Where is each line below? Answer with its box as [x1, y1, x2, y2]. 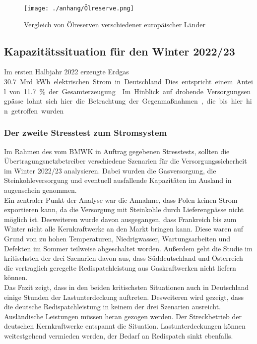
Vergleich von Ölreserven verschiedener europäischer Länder [24, 19, 205, 29]
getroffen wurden [11, 105, 64, 115]
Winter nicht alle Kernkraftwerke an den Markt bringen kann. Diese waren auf [4, 224, 244, 234]
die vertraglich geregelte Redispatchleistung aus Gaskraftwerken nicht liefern [4, 262, 236, 273]
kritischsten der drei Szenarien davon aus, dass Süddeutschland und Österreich [4, 253, 243, 263]
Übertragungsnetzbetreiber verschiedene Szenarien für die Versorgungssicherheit [4, 156, 247, 166]
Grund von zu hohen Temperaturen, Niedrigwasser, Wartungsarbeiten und [4, 233, 231, 243]
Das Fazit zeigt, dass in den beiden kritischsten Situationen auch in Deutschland [4, 282, 249, 292]
